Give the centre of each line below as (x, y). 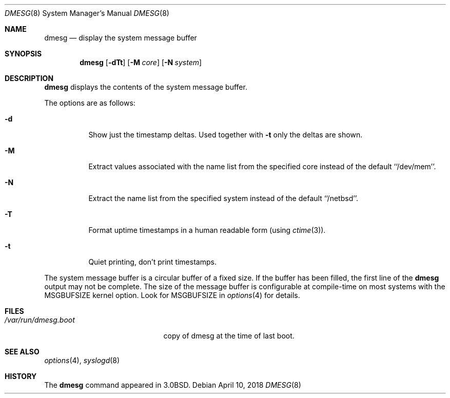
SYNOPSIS (23, 54)
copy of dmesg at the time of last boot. (229, 336)
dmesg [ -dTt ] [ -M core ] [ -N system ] (141, 62)
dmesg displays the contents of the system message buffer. (146, 87)
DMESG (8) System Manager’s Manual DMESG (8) (87, 13)
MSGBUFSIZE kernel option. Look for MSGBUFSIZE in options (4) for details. (172, 295)
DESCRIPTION (29, 78)
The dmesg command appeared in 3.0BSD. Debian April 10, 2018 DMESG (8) (173, 385)
